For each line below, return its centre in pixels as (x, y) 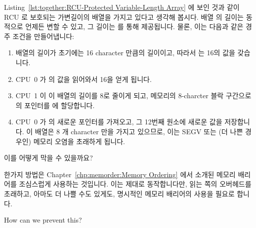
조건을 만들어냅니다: (43, 36)
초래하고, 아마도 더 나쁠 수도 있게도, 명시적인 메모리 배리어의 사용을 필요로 (119, 193)
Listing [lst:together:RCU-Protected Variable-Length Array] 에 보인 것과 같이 (122, 7)
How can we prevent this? (43, 220)
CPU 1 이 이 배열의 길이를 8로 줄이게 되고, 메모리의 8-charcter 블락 (120, 95)
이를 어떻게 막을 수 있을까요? (48, 158)
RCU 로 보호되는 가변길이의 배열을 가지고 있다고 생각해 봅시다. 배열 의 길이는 (124, 17)
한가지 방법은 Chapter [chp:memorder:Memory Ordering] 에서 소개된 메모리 (120, 174)
